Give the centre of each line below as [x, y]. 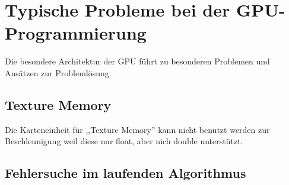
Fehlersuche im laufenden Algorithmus [126, 173]
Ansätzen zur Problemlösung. [58, 72]
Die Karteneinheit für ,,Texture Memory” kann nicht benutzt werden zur [137, 129]
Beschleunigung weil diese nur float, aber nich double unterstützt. [124, 141]
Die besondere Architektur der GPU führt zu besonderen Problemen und [137, 61]
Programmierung [76, 33]
